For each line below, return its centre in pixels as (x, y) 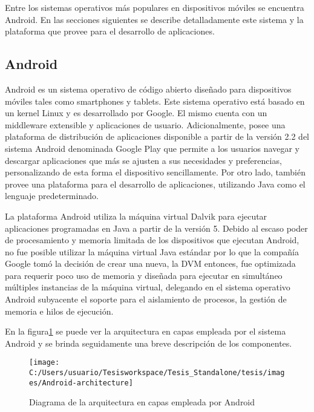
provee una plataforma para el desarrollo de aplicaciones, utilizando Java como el (155, 184)
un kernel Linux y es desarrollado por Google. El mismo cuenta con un (136, 113)
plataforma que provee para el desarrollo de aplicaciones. (110, 31)
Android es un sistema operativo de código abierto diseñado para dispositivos (148, 89)
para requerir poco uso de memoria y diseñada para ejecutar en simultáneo (144, 275)
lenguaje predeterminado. (52, 196)
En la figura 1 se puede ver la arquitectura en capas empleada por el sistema (146, 331)
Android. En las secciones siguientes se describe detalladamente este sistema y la (154, 19)
